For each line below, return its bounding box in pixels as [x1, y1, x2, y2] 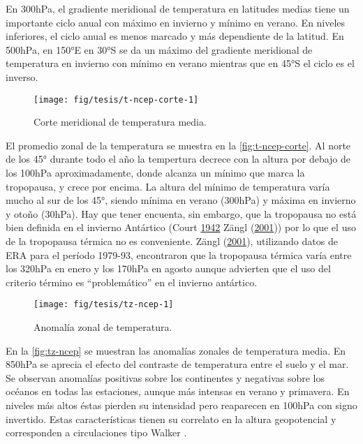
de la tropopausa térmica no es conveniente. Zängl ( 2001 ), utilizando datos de [6, 233, 338, 248]
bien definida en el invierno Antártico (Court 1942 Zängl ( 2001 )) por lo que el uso [6, 220, 356, 235]
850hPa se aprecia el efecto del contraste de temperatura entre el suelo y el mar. [6, 357, 349, 371]
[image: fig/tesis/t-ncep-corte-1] [34, 94, 199, 105]
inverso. [6, 69, 38, 84]
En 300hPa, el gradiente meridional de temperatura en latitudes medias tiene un [6, 1, 350, 15]
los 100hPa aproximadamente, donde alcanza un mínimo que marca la [6, 165, 305, 179]
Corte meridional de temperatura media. [34, 114, 207, 129]
